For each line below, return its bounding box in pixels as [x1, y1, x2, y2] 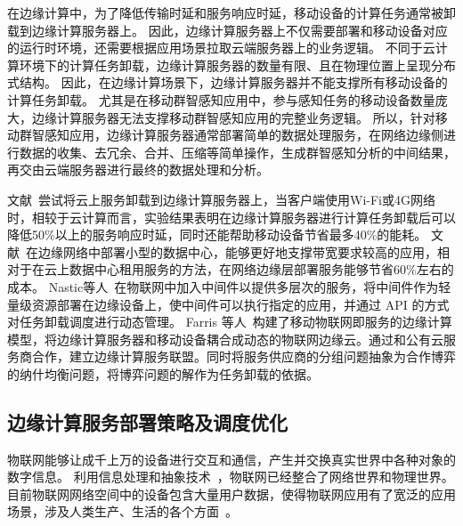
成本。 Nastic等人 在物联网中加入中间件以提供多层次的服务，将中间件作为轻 [7, 277, 451, 295]
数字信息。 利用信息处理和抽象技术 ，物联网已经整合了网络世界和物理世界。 [7, 467, 454, 486]
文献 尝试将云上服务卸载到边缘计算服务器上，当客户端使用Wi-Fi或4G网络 [7, 190, 435, 208]
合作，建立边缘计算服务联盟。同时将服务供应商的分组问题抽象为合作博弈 [31, 347, 456, 366]
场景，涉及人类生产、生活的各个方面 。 [7, 502, 238, 521]
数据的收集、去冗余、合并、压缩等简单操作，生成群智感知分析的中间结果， [19, 142, 456, 161]
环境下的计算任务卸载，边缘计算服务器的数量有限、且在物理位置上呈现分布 [19, 55, 456, 74]
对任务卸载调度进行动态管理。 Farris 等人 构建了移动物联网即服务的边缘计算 [7, 312, 452, 331]
